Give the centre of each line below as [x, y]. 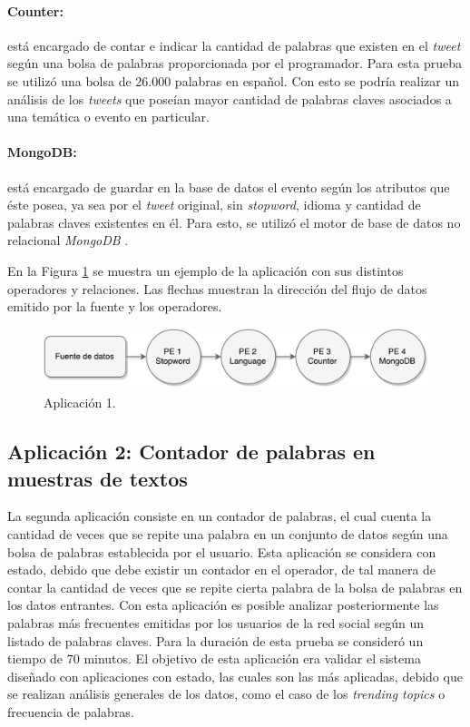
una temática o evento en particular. [108, 117]
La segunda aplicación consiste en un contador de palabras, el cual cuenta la [220, 516]
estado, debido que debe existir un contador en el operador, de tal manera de [222, 570]
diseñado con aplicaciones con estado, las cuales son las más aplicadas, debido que [235, 676]
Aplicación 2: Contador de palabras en [191, 452]
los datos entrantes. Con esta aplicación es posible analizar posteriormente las [223, 605]
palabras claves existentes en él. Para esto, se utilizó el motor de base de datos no [234, 222]
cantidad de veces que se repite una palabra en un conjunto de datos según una [228, 534]
